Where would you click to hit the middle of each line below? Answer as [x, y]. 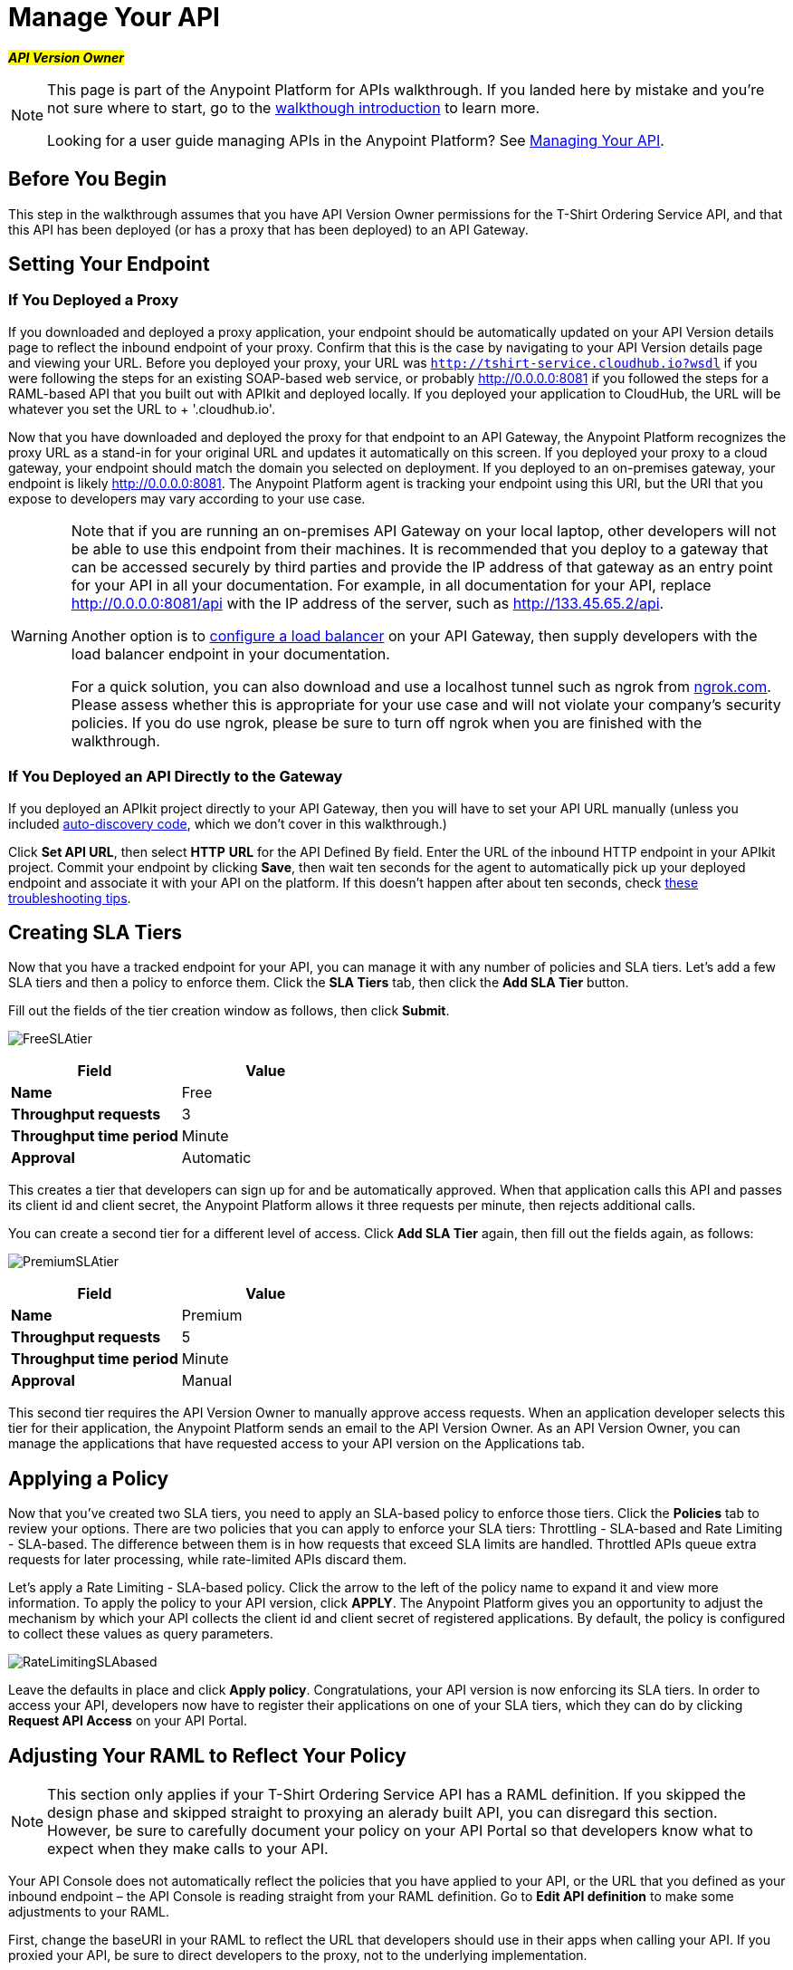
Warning [39, 635]
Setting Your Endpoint [109, 264]
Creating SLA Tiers [95, 932]
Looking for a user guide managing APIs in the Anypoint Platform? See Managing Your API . [356, 140]
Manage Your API [114, 17]
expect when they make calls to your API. [188, 1849]
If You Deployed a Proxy [94, 300]
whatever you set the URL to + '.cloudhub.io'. [142, 408]
